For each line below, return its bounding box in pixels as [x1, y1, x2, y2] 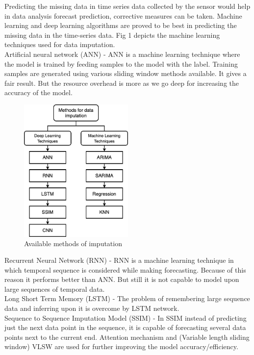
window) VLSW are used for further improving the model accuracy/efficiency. [4, 341, 238, 352]
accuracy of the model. [4, 87, 73, 98]
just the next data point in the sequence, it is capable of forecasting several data [4, 322, 246, 332]
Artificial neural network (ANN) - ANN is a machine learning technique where [4, 49, 240, 59]
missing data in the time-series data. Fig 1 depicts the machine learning [4, 29, 220, 40]
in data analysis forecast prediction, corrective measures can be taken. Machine [4, 10, 242, 21]
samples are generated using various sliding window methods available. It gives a [4, 68, 247, 78]
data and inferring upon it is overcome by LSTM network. [4, 303, 179, 313]
